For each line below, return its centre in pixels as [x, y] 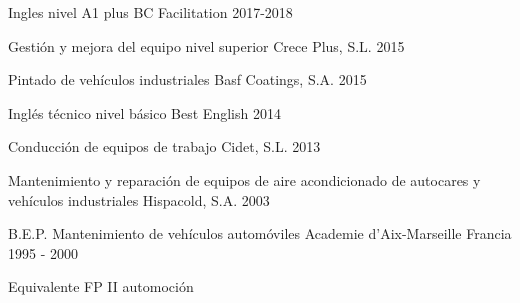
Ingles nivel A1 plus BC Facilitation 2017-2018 [150, 12]
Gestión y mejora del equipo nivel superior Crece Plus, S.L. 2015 [206, 45]
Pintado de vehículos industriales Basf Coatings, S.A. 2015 [187, 79]
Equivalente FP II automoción [101, 286]
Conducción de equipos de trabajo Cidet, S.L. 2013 [164, 146]
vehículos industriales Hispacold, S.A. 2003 [139, 199]
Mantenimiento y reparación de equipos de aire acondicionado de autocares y [244, 179]
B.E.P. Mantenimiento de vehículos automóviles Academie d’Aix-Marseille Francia [260, 233]
